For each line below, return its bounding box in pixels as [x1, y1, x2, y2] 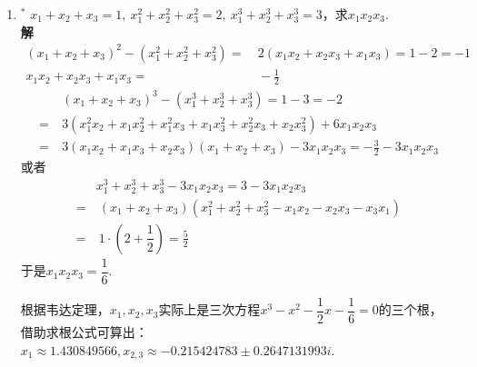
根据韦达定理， [20, 300, 110, 319]
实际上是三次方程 [158, 300, 261, 319]
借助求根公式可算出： [20, 322, 148, 342]
